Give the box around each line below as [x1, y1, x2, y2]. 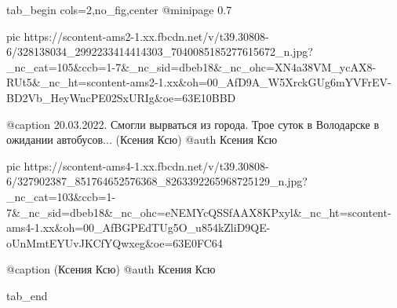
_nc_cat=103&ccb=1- [6, 188, 116, 204]
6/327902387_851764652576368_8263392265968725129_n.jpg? [6, 173, 308, 189]
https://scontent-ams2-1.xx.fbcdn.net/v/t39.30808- [24, 27, 269, 44]
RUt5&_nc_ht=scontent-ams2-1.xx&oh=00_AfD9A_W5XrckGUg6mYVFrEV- [6, 74, 392, 90]
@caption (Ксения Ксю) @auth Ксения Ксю [6, 261, 216, 277]
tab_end [6, 287, 48, 303]
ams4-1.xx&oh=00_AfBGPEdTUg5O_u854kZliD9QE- [6, 219, 271, 236]
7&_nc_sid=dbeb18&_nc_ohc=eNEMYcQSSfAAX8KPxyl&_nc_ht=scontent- [6, 203, 392, 220]
